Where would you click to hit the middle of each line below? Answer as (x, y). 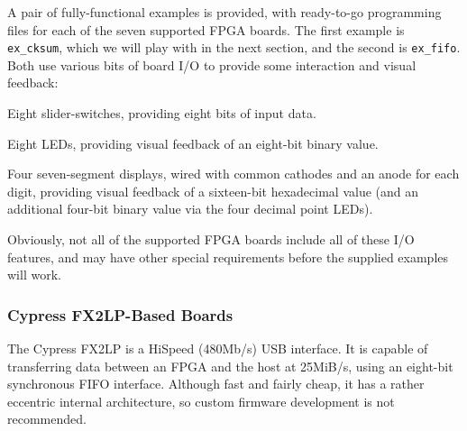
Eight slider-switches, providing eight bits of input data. (162, 113)
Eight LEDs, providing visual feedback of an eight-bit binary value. (193, 143)
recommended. (47, 419)
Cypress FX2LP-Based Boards (120, 314)
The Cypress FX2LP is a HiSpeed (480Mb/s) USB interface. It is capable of (218, 348)
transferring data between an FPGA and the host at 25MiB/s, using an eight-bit (230, 366)
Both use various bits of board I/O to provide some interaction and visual (212, 64)
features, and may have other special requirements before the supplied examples (228, 257)
